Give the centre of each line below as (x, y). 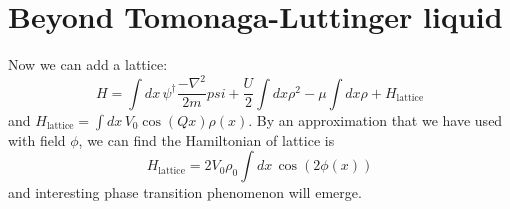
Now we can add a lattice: (88, 64)
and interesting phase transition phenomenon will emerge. (185, 192)
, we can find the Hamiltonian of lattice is (206, 139)
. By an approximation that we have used (375, 119)
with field (37, 139)
